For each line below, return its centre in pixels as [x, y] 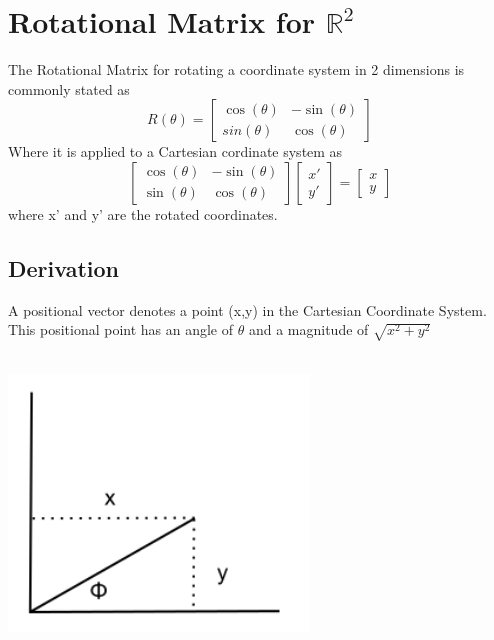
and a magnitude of [308, 329]
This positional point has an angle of [121, 329]
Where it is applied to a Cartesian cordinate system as [175, 151]
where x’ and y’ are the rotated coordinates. [143, 213]
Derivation [63, 267]
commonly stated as [69, 88]
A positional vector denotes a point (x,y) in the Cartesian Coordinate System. [247, 309]
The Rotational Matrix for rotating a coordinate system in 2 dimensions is [236, 69]
